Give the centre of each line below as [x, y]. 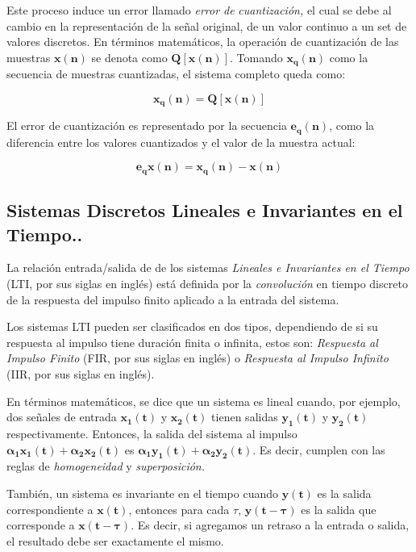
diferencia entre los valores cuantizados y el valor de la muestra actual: [181, 142]
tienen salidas [245, 417]
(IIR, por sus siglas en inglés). [81, 373]
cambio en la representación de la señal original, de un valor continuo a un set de [207, 25]
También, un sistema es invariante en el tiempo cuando [143, 493]
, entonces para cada [179, 509]
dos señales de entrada [62, 417]
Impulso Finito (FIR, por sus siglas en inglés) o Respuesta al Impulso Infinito [198, 358]
